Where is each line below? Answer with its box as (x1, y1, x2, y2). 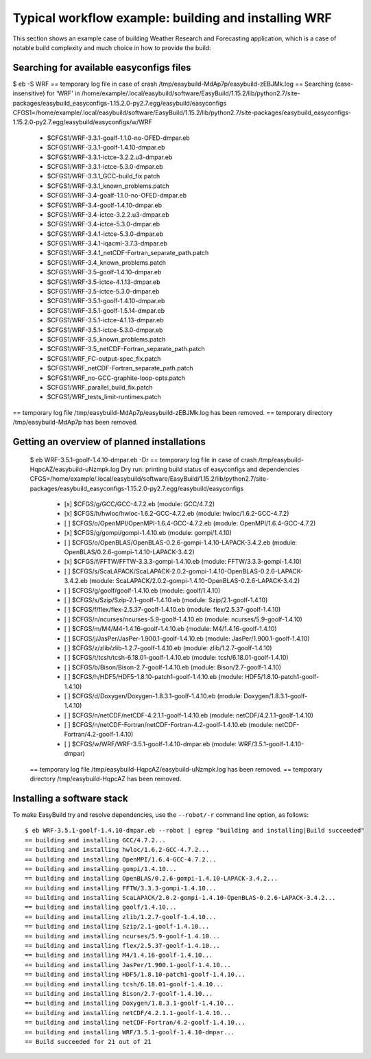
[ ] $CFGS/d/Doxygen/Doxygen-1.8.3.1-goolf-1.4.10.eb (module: (64, 691, 243, 700)
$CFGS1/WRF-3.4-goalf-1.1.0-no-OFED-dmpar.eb (47, 191, 187, 200)
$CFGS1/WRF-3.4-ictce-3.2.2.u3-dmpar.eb (47, 210, 169, 219)
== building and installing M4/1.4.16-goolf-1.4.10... (25, 951, 213, 960)
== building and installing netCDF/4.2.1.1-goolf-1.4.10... (25, 1009, 231, 1016)
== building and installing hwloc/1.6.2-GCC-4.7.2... (25, 846, 209, 854)
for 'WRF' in (46, 89, 80, 97)
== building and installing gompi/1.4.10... (25, 865, 178, 872)
